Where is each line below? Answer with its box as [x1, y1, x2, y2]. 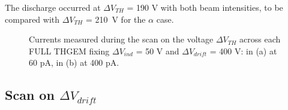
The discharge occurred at [5, 1, 101, 13]
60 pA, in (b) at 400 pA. [29, 56, 119, 69]
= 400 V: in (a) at [209, 44, 277, 57]
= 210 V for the [85, 13, 146, 25]
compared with [5, 13, 60, 25]
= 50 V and [136, 44, 179, 57]
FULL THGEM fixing [29, 44, 110, 57]
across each [239, 33, 281, 45]
